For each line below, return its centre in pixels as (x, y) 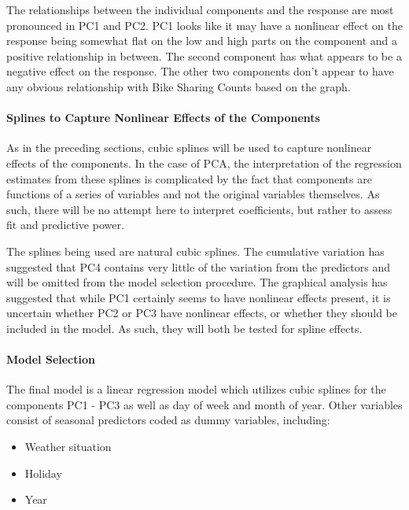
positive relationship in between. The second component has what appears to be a (204, 55)
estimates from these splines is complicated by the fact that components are (189, 178)
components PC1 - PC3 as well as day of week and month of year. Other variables (204, 404)
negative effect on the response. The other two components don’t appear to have (200, 71)
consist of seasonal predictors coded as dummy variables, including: (168, 420)
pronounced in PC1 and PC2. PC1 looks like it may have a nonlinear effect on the (204, 25)
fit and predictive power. (65, 225)
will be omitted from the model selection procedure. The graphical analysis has (197, 282)
